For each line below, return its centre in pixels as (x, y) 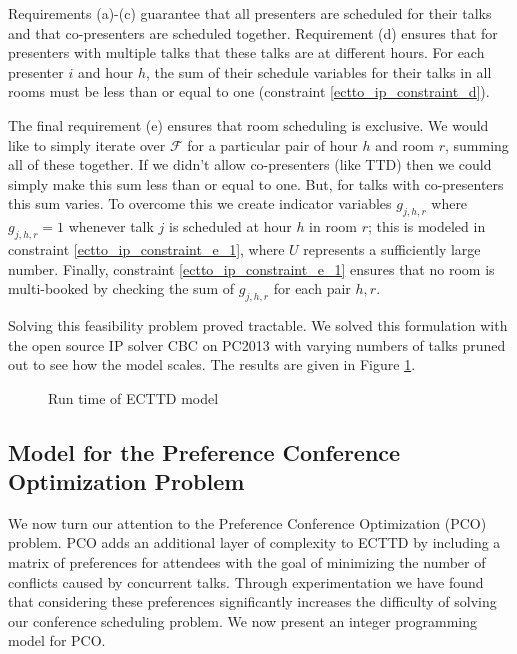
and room (404, 144)
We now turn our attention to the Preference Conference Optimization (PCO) (247, 522)
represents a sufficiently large (392, 248)
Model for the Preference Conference (204, 451)
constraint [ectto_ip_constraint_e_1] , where (146, 248)
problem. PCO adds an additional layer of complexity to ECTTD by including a (254, 542)
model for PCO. (57, 640)
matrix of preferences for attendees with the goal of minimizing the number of (247, 562)
